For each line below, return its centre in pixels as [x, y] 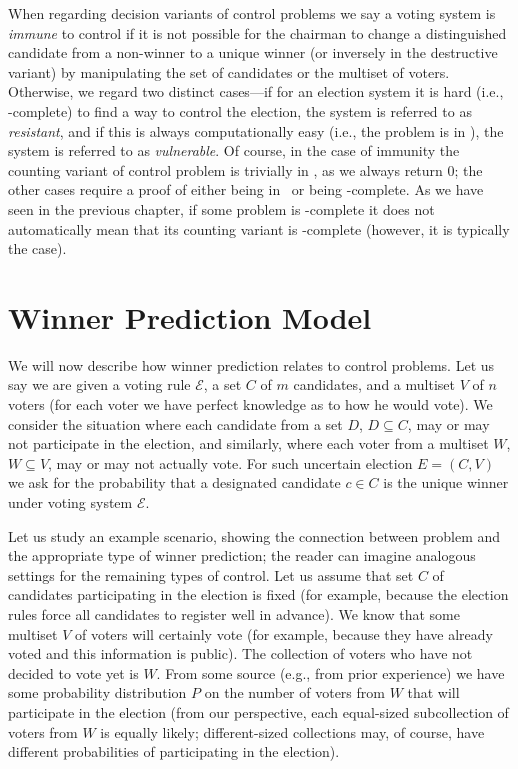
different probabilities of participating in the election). [174, 751]
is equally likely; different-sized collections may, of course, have [292, 731]
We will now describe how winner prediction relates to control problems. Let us [251, 364]
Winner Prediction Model [190, 316]
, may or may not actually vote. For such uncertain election [230, 462]
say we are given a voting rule [99, 384]
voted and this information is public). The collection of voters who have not [240, 653]
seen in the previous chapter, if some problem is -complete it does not [221, 208]
